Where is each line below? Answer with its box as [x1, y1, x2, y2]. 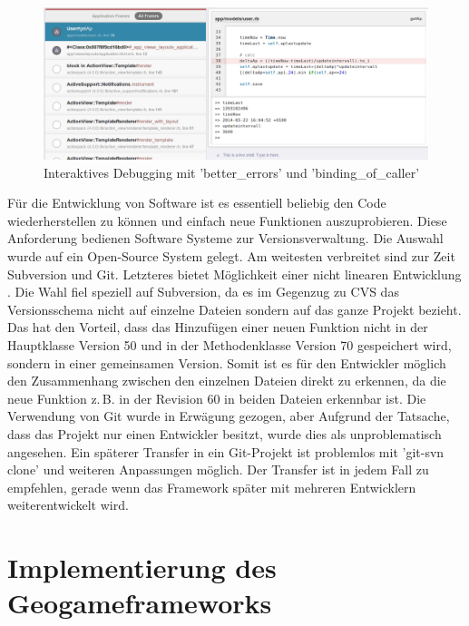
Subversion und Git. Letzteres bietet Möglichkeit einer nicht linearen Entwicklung [7, 264, 462, 283]
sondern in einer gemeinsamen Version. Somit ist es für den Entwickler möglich [7, 353, 446, 372]
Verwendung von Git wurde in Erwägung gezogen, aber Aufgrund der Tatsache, [7, 406, 450, 425]
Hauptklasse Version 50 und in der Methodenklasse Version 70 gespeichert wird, [7, 336, 452, 355]
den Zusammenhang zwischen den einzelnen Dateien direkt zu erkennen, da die [7, 371, 446, 390]
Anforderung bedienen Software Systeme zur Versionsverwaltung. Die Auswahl [7, 229, 444, 248]
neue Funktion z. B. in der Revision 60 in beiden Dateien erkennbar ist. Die [7, 388, 426, 407]
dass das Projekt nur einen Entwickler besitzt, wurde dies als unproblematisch [7, 425, 442, 444]
